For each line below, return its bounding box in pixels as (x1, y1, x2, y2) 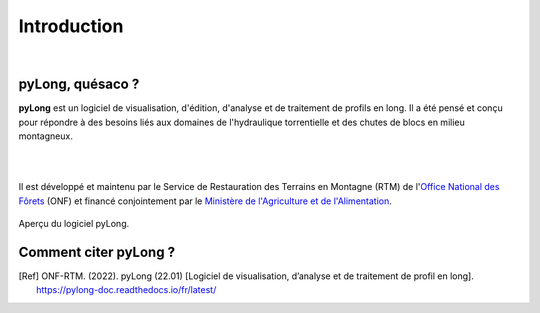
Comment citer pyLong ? (18, 244, 175, 260)
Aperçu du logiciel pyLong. (18, 218, 130, 230)
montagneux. (18, 130, 74, 142)
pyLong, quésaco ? (18, 76, 140, 93)
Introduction (18, 15, 124, 37)
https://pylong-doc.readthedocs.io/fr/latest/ (36, 284, 217, 296)
